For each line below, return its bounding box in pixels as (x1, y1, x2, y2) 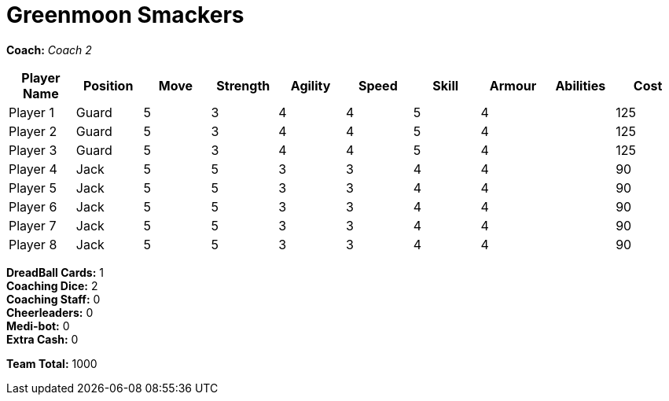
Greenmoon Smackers (6, 2, 244, 28)
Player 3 (9, 142, 57, 158)
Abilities (555, 77, 606, 94)
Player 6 (9, 198, 57, 215)
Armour (489, 77, 537, 94)
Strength (216, 77, 270, 94)
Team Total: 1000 (6, 356, 97, 370)
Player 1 (9, 104, 54, 120)
